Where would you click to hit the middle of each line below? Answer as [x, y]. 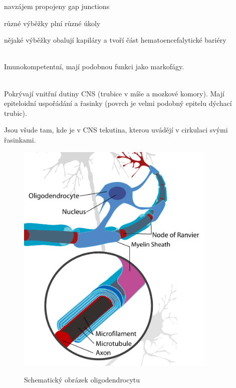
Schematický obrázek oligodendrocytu [82, 380]
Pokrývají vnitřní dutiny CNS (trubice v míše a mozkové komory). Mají [114, 93]
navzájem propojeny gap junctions [57, 6]
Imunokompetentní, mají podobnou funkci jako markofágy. [94, 67]
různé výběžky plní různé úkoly [52, 23]
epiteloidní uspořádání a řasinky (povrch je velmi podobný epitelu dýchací [118, 103]
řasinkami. [20, 139]
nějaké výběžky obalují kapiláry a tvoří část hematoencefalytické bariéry [115, 40]
